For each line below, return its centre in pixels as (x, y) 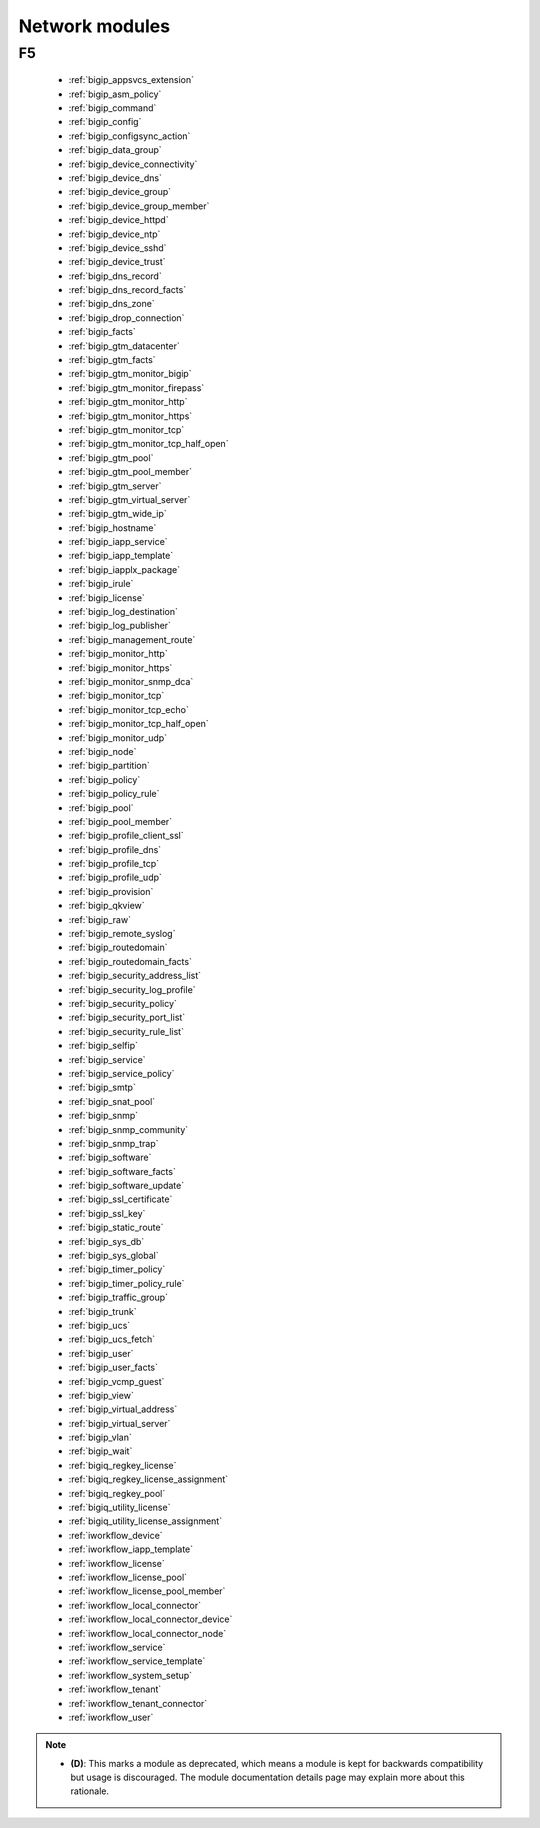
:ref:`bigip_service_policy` (121, 1073)
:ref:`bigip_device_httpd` (118, 220)
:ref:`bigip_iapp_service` (118, 542)
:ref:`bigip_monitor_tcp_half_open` (138, 724)
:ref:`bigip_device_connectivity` (133, 164)
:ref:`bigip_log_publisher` (120, 626)
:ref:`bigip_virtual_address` (123, 1409)
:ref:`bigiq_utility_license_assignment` (145, 1521)
